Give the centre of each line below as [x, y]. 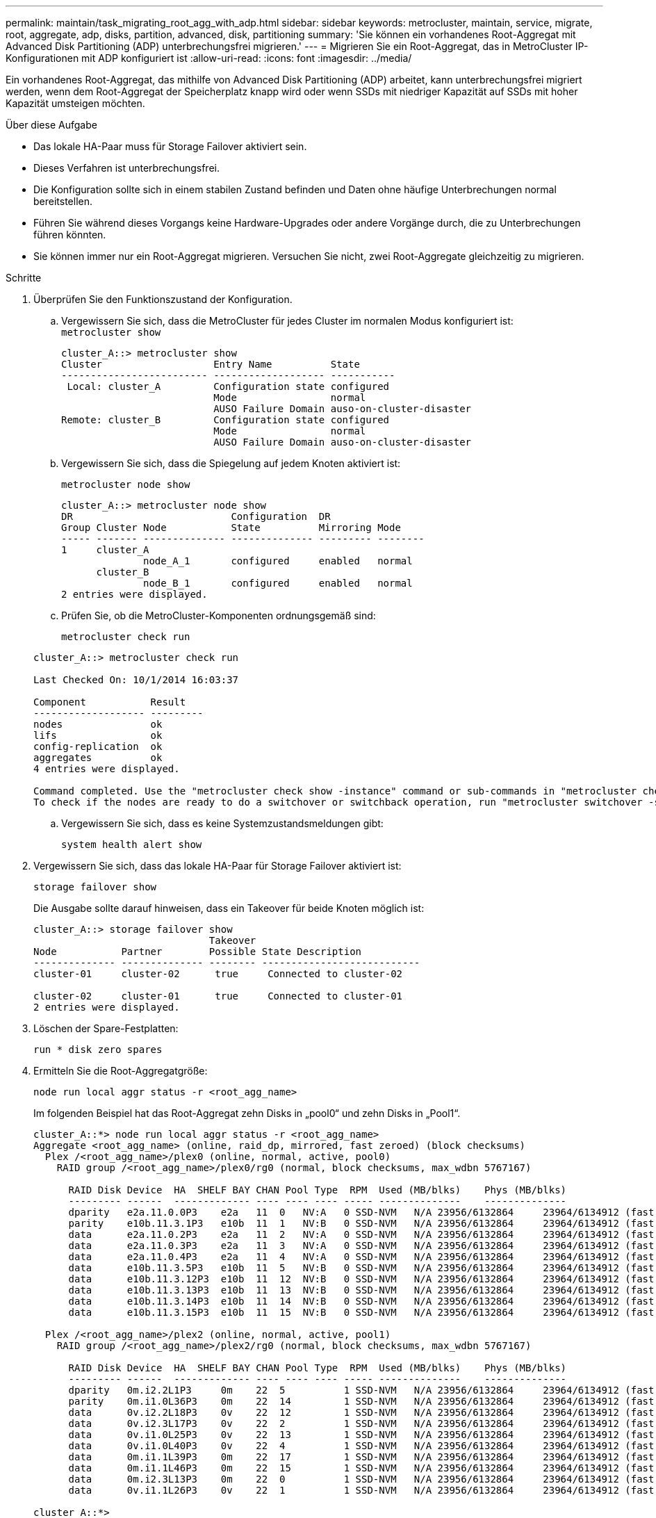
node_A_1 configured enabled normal [278, 561]
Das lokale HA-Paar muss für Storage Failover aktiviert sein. [170, 146]
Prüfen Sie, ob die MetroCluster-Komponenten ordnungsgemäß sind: [219, 615]
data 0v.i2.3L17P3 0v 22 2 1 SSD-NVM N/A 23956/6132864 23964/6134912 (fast [361, 1423]
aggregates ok [98, 758]
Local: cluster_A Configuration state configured [228, 386]
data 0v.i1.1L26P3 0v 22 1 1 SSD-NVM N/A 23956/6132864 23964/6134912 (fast [361, 1490]
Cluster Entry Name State [211, 364]
